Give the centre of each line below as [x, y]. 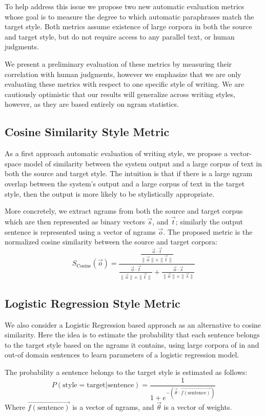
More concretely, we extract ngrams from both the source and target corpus [124, 211]
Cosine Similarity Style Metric [87, 132]
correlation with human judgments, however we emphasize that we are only [123, 74]
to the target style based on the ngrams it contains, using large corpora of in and [132, 344]
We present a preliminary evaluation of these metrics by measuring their [118, 63]
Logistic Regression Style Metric [93, 303]
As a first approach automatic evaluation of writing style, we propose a [116, 153]
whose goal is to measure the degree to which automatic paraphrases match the [129, 16]
